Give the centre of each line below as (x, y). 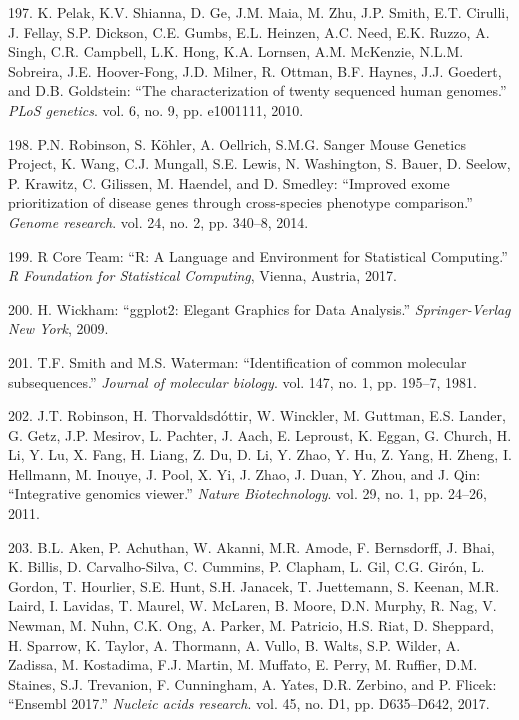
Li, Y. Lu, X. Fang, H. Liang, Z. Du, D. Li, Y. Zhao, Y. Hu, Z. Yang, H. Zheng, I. (260, 454)
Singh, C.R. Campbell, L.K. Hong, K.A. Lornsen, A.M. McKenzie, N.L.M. (236, 51)
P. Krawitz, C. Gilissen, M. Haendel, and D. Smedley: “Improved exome (229, 182)
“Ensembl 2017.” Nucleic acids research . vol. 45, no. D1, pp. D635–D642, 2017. (249, 703)
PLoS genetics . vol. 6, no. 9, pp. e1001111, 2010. (156, 109)
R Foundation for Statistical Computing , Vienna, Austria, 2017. (202, 275)
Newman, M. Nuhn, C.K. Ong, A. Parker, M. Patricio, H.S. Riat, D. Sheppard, (251, 625)
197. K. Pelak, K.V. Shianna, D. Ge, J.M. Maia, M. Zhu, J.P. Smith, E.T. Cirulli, (259, 12)
